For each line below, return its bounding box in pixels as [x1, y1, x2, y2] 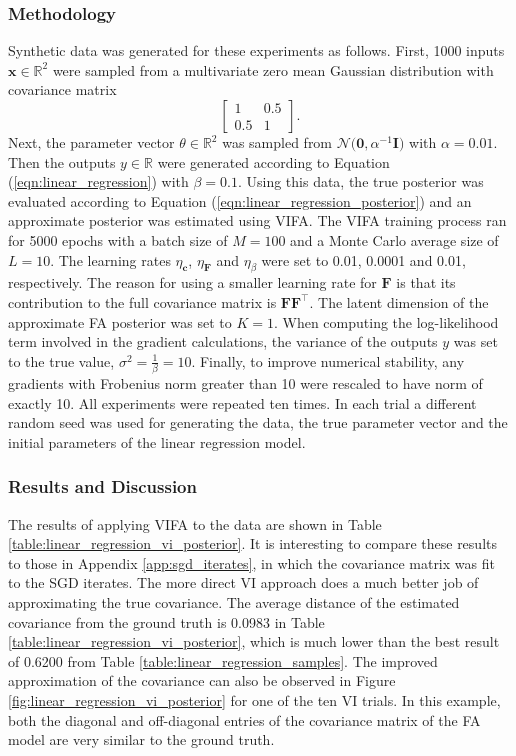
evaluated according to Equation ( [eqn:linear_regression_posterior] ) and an [8, 190, 472, 211]
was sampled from [222, 132, 333, 152]
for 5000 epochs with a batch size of [8, 229, 228, 250]
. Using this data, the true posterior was [237, 171, 484, 192]
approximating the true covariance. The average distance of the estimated [8, 592, 460, 613]
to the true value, [8, 350, 115, 371]
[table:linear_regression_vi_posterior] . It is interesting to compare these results [8, 533, 497, 554]
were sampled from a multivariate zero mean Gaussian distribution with [52, 59, 494, 80]
